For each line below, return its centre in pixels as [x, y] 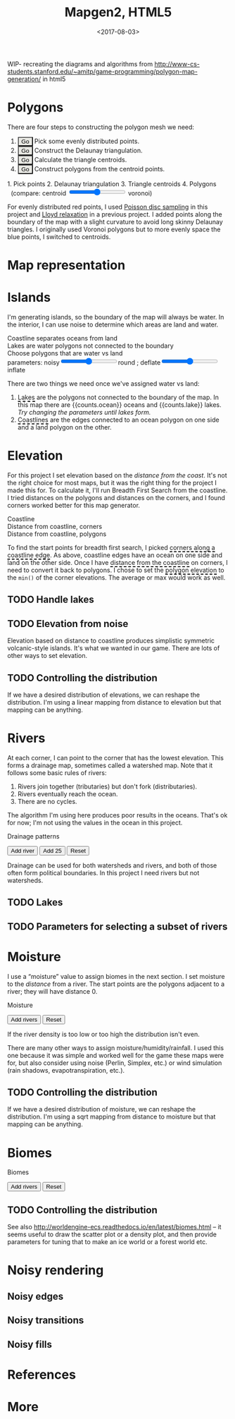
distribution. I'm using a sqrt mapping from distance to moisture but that [112, 1117]
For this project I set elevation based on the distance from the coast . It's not [117, 475]
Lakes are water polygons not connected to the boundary [90, 346]
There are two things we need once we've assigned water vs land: [103, 384]
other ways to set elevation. [47, 656]
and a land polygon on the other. [64, 427]
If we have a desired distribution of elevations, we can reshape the [104, 695]
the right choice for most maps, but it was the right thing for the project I [112, 482]
